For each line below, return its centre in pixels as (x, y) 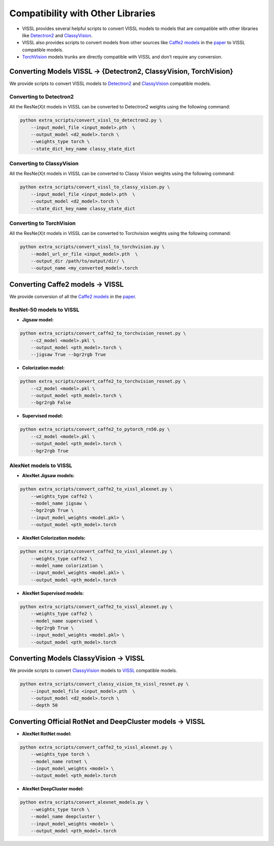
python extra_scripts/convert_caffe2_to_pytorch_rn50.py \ (95, 429)
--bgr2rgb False (51, 403)
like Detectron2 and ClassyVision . (57, 35)
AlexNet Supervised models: (53, 593)
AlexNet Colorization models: (54, 538)
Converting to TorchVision (43, 223)
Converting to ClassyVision (44, 164)
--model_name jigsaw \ (59, 503)
